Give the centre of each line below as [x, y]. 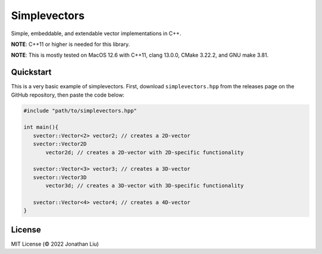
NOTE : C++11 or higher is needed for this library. [71, 44]
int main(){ [41, 127]
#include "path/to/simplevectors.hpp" [80, 111]
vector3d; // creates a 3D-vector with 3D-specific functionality [145, 186]
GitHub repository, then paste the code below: [68, 95]
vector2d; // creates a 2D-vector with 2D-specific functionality [145, 152]
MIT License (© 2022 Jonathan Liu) [55, 244]
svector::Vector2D [60, 144]
